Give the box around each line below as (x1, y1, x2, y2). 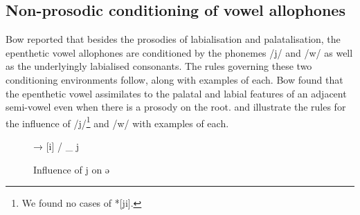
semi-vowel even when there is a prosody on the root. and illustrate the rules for (6, 100, 346, 114)
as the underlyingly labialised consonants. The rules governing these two (6, 59, 312, 73)
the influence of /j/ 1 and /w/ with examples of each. (6, 113, 229, 130)
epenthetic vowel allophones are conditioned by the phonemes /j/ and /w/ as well (6, 45, 353, 59)
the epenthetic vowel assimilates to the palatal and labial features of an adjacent (6, 86, 347, 100)
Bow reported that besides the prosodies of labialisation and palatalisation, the (6, 32, 341, 46)
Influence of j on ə (33, 162, 110, 176)
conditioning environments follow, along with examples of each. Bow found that (6, 72, 343, 86)
